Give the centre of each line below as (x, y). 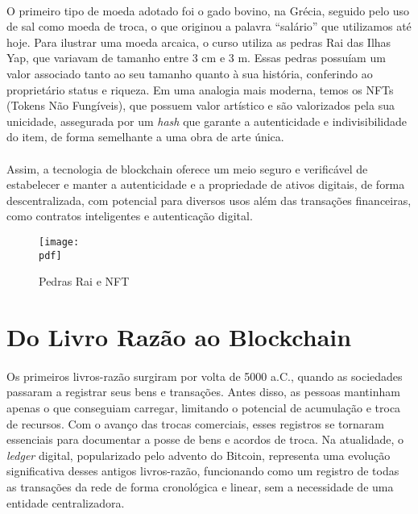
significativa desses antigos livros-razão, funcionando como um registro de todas (203, 471)
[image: (59, 242)
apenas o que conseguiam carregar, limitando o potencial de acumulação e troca (204, 407)
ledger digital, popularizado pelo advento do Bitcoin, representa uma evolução (199, 455)
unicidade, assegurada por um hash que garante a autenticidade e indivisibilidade (207, 121)
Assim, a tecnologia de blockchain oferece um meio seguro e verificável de (187, 168)
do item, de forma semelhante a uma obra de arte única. (145, 137)
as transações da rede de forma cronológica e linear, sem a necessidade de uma (200, 486)
